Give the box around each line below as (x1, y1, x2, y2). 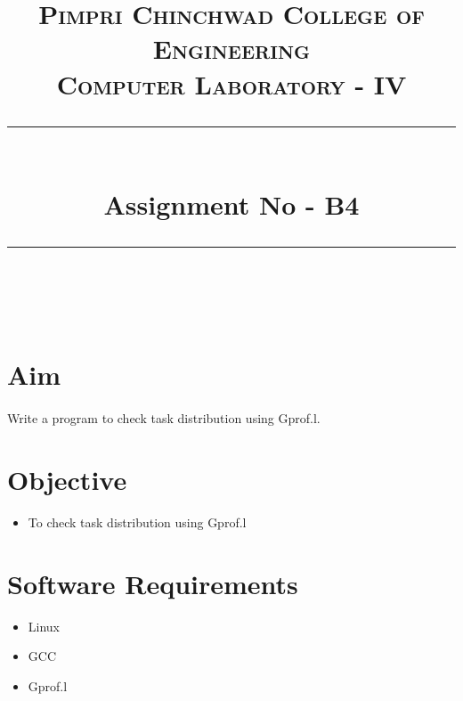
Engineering (152, 30, 311, 67)
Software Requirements (7, 565, 298, 601)
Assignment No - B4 (103, 185, 360, 222)
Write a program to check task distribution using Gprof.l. (7, 409, 321, 428)
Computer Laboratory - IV (56, 65, 407, 102)
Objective (7, 461, 127, 497)
